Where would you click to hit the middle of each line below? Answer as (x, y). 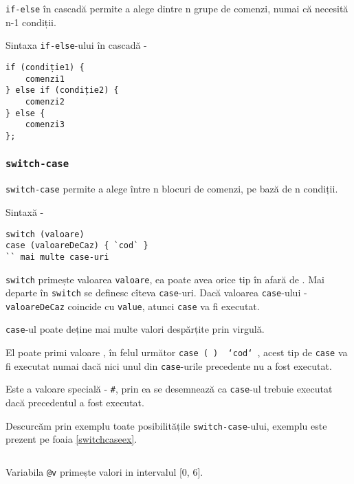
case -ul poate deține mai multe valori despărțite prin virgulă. (135, 329)
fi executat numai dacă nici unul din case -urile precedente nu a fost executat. (169, 365)
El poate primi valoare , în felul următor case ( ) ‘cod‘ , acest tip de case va (177, 352)
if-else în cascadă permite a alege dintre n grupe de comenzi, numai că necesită (177, 8)
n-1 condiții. (31, 22)
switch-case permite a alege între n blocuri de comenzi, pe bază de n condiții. (172, 189)
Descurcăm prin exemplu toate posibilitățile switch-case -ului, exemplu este (166, 425)
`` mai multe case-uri (57, 257)
